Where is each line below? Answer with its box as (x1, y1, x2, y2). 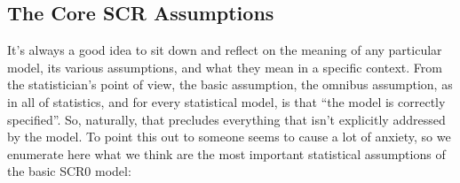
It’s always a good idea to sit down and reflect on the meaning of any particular (7, 41, 442, 59)
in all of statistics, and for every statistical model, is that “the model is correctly (7, 92, 446, 111)
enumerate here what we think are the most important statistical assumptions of (7, 144, 446, 163)
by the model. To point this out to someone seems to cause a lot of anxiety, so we (7, 127, 451, 146)
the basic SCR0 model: (7, 162, 131, 180)
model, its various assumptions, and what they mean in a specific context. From (7, 57, 442, 76)
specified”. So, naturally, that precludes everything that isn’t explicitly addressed (7, 110, 446, 128)
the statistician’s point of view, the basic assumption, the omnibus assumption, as (7, 75, 453, 94)
